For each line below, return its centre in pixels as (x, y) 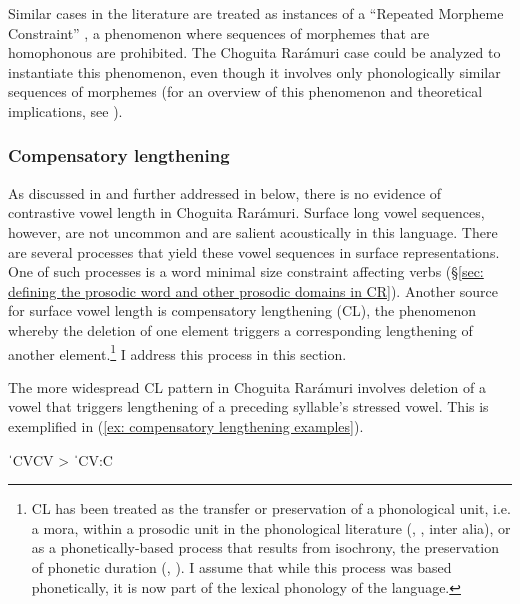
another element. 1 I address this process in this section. (177, 352)
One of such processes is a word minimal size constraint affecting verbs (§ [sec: (246, 271)
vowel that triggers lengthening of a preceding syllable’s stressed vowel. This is (248, 406)
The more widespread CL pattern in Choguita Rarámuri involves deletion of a (247, 386)
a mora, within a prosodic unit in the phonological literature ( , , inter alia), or (271, 527)
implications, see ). (65, 110)
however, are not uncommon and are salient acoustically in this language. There (253, 231)
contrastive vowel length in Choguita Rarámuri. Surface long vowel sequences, (246, 212)
